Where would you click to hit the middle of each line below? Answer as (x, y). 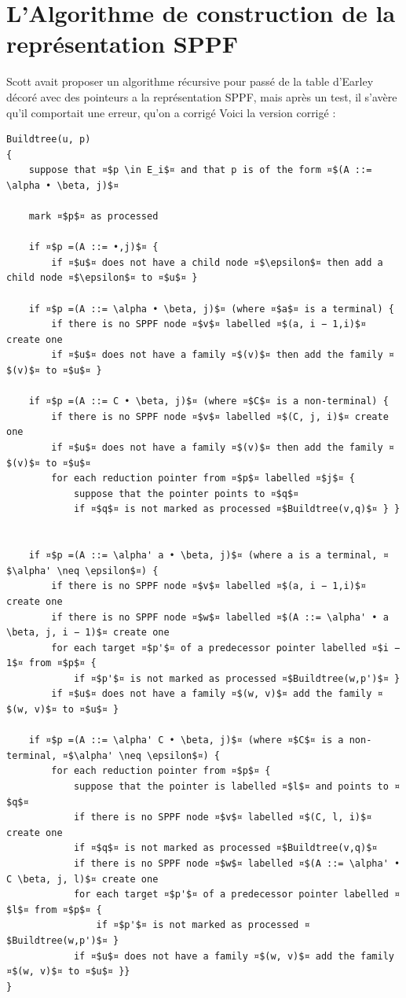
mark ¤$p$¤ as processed (93, 217)
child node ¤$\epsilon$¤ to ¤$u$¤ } (102, 278)
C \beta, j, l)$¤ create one (82, 879)
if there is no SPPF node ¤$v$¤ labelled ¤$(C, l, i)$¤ (223, 818)
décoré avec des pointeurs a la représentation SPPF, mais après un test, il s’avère (202, 96)
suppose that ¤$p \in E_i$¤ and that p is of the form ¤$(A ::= (200, 170)
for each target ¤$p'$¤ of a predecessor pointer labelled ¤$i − (226, 648)
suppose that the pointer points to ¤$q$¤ (186, 493)
